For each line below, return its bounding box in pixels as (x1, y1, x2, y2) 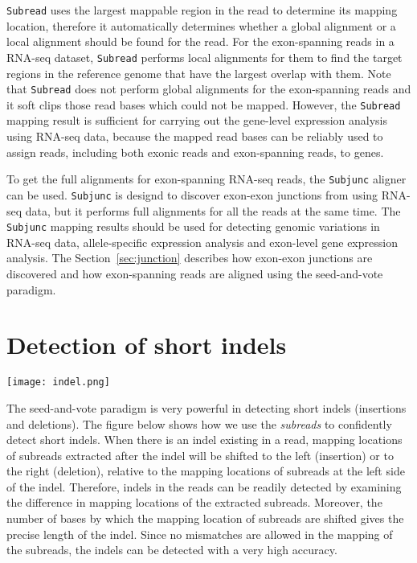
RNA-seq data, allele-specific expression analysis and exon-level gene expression (6, 233, 398, 250)
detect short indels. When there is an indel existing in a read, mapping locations (6, 431, 403, 448)
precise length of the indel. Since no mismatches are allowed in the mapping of (6, 525, 393, 542)
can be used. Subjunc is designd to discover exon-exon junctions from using (6, 186, 378, 203)
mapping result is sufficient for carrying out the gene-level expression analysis (6, 112, 387, 129)
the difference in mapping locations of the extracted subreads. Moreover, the (6, 494, 382, 511)
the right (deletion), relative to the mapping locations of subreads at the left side (6, 462, 405, 479)
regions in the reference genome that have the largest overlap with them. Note (6, 64, 391, 81)
